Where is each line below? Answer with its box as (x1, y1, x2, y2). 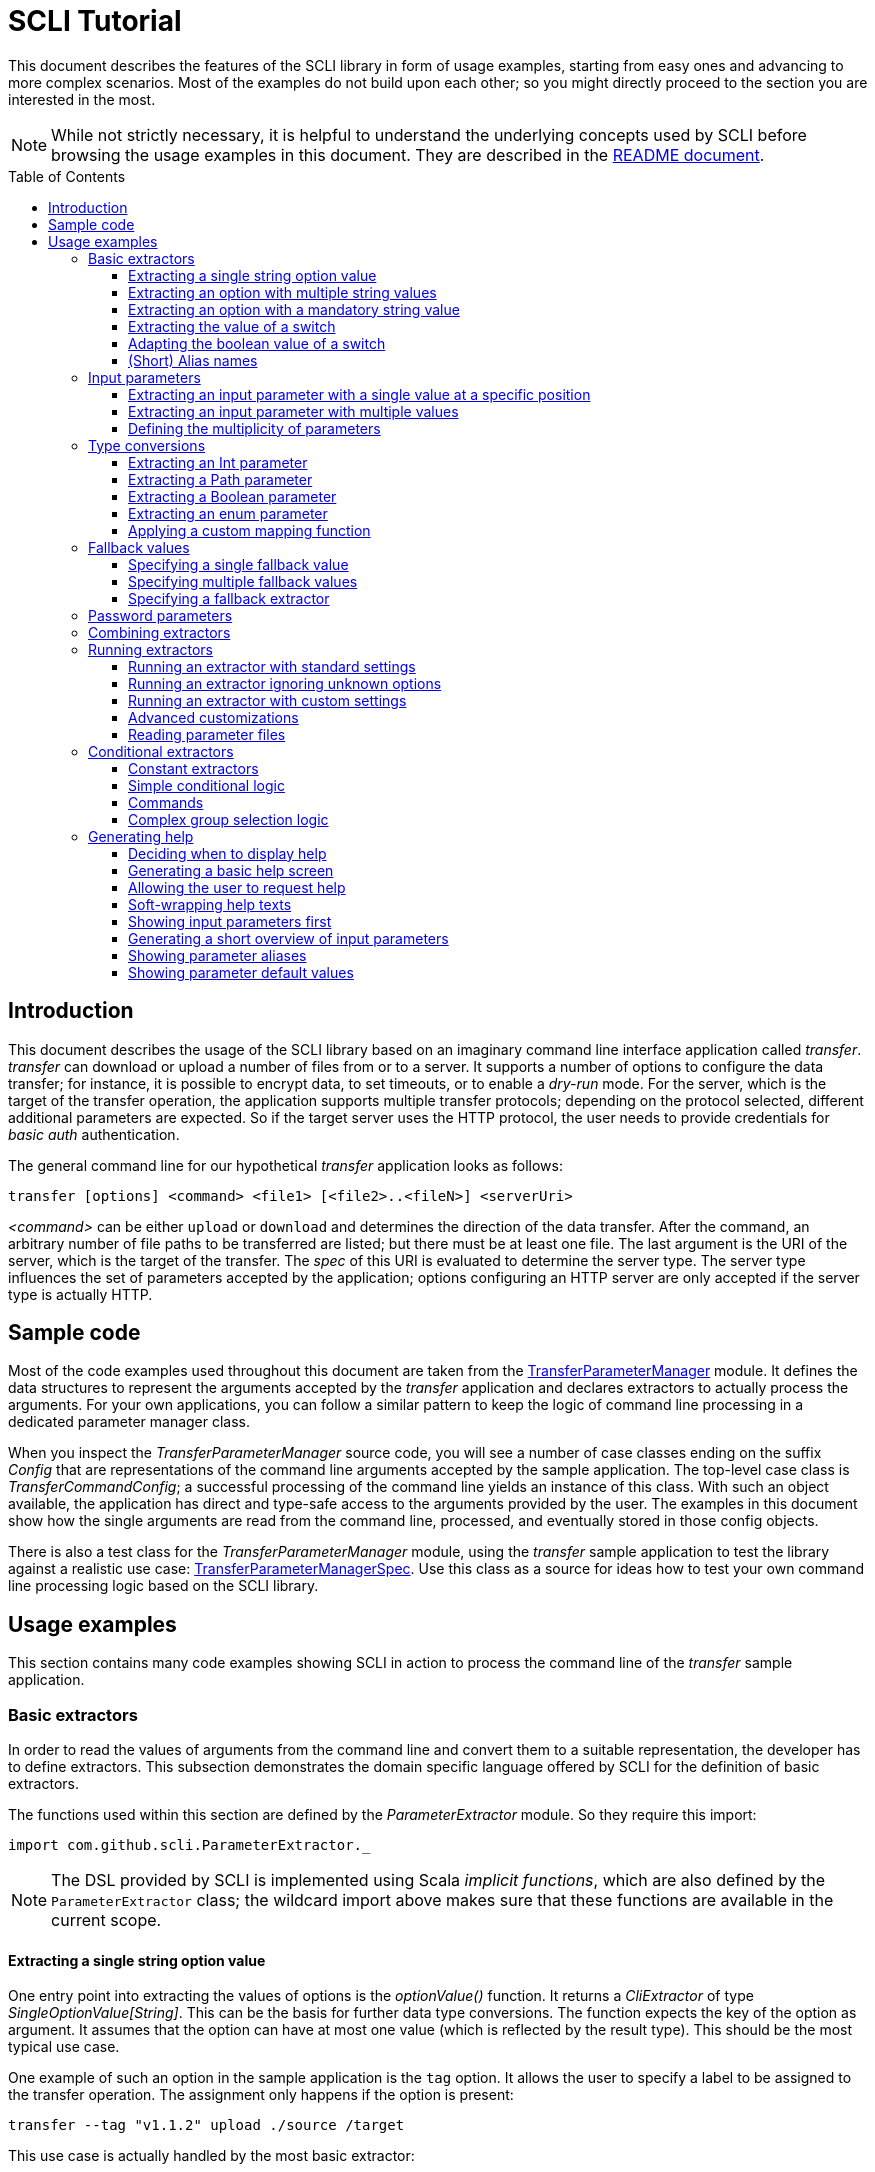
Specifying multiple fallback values (128, 572, 358, 590)
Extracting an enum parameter (128, 504, 328, 522)
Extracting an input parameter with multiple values (128, 402, 459, 420)
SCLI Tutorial (8, 4, 182, 38)
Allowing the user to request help (128, 878, 346, 896)
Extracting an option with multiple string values (128, 283, 437, 301)
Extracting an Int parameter (128, 453, 308, 471)
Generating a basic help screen (128, 861, 334, 879)
